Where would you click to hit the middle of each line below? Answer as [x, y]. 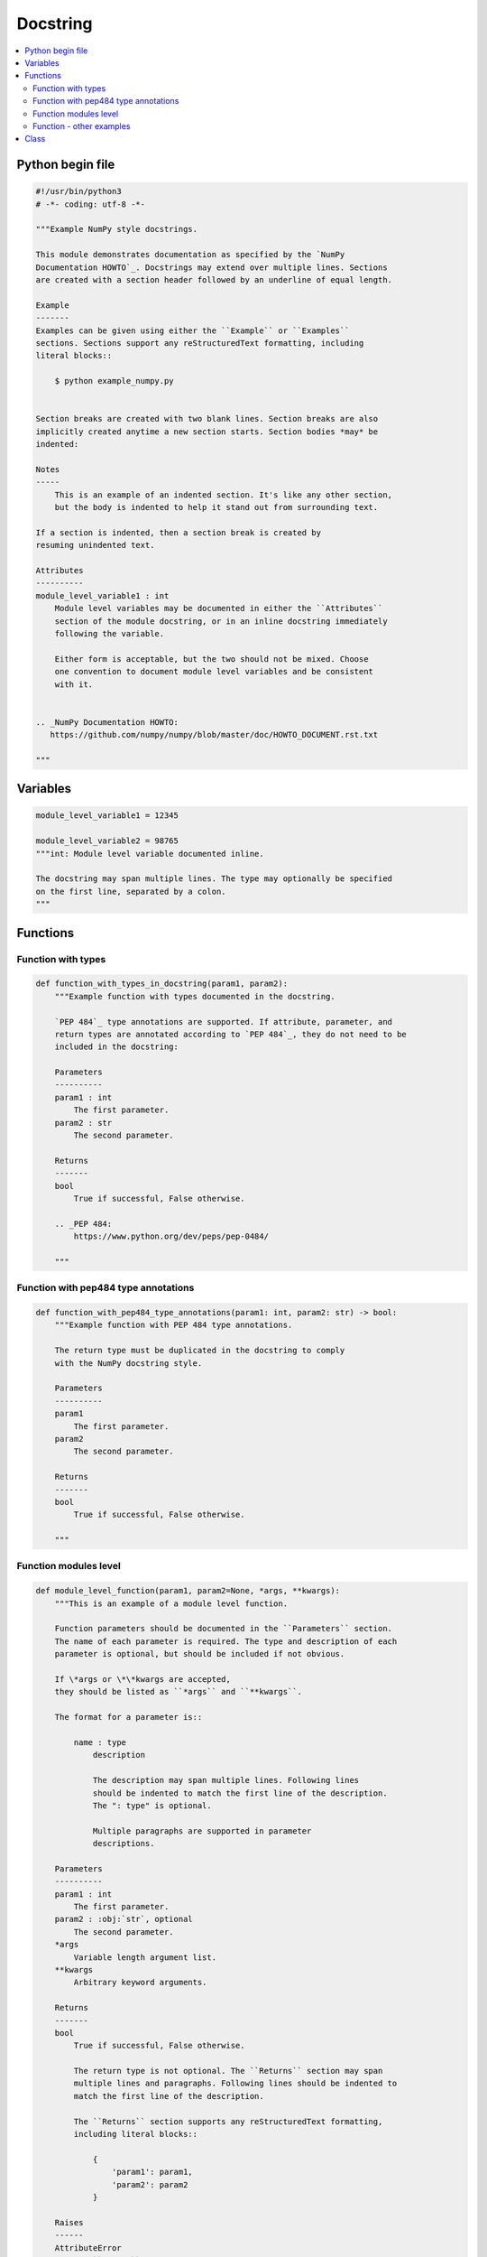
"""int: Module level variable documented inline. [150, 854]
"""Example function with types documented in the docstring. [195, 996]
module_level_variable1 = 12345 [107, 816]
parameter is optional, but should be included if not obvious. [200, 1654]
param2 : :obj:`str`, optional [124, 1919]
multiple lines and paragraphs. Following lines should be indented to [235, 2084]
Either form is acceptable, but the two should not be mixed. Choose [211, 659]
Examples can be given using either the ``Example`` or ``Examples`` [193, 330]
